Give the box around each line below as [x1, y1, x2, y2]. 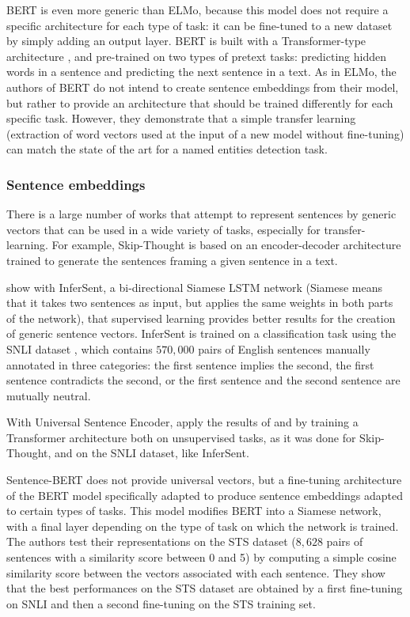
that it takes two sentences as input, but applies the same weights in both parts [6, 294, 393, 311]
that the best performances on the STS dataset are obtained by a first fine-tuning [6, 580, 403, 596]
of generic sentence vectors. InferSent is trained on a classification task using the [6, 325, 397, 342]
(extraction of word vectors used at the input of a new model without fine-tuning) [6, 125, 404, 142]
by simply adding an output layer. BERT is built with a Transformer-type [6, 32, 366, 49]
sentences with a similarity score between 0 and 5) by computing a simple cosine [6, 549, 397, 566]
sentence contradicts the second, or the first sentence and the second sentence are [6, 372, 401, 388]
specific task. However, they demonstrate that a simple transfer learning [6, 110, 356, 127]
